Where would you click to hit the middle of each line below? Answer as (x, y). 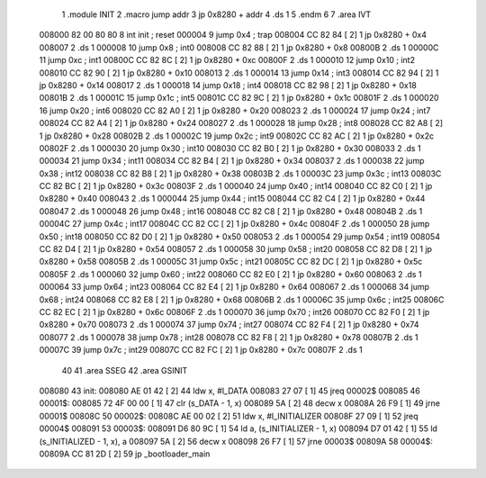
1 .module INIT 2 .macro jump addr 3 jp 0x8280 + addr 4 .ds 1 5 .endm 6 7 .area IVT (216, 14)
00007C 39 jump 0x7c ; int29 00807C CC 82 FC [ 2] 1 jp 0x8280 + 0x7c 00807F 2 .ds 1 (201, 350)
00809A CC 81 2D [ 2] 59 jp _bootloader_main (125, 454)
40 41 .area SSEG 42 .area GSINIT (125, 370)
